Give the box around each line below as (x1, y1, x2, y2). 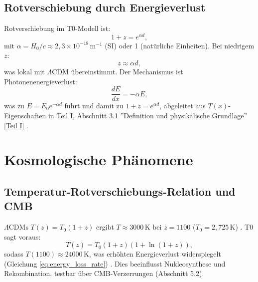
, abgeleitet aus (159, 100, 206, 111)
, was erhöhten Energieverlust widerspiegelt (89, 249, 221, 259)
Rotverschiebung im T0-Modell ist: (4, 23, 111, 33)
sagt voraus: (4, 231, 41, 242)
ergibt (96, 222, 114, 232)
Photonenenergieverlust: (4, 76, 77, 86)
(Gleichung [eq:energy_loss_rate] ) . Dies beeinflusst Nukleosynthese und (4, 258, 226, 269)
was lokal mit (4, 66, 45, 77)
